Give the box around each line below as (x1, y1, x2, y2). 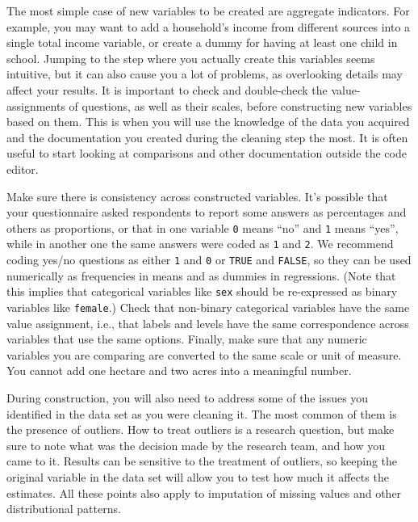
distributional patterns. (6, 500, 121, 517)
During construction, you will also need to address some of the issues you (6, 389, 369, 406)
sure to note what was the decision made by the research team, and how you (6, 436, 385, 453)
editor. (6, 160, 39, 177)
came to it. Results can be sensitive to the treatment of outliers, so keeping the (6, 453, 398, 469)
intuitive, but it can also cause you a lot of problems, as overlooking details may (6, 65, 403, 82)
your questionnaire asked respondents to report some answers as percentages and (6, 204, 407, 221)
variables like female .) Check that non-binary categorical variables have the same (6, 298, 410, 315)
